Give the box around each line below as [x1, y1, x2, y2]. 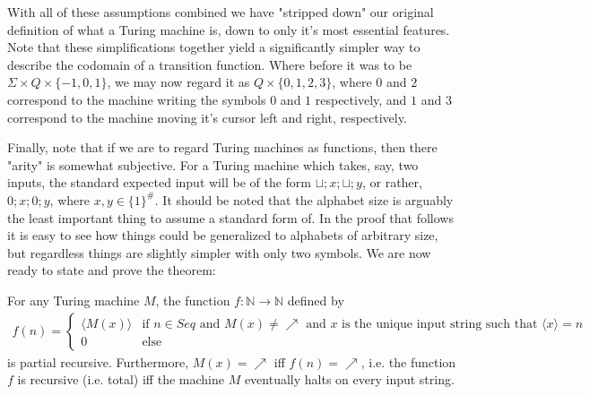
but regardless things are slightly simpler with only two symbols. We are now [7, 243, 431, 262]
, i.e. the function [360, 352, 456, 371]
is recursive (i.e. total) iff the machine [17, 370, 224, 389]
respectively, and [315, 90, 407, 108]
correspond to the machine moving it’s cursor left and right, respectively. [7, 107, 407, 126]
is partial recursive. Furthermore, [7, 352, 189, 371]
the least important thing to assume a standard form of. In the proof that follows [7, 208, 454, 227]
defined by [287, 290, 344, 309]
